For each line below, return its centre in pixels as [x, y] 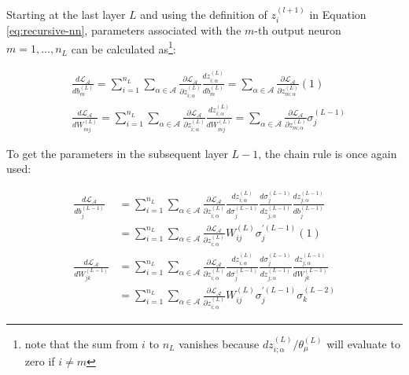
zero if [40, 361]
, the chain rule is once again [328, 153]
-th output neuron [298, 30]
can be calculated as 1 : [123, 47]
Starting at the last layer [66, 14]
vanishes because [219, 343]
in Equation [338, 14]
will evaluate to [363, 343]
